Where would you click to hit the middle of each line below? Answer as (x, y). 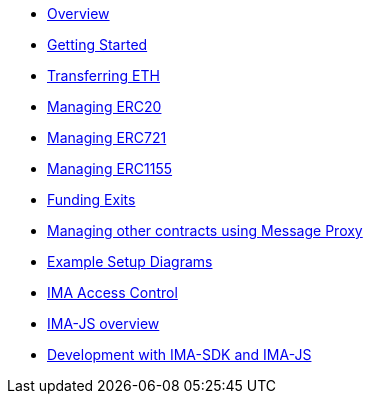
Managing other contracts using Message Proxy (205, 230)
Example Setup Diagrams (130, 261)
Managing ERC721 (107, 137)
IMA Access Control (112, 292)
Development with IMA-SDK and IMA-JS (179, 354)
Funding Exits (91, 199)
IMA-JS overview (103, 323)
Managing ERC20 (104, 106)
